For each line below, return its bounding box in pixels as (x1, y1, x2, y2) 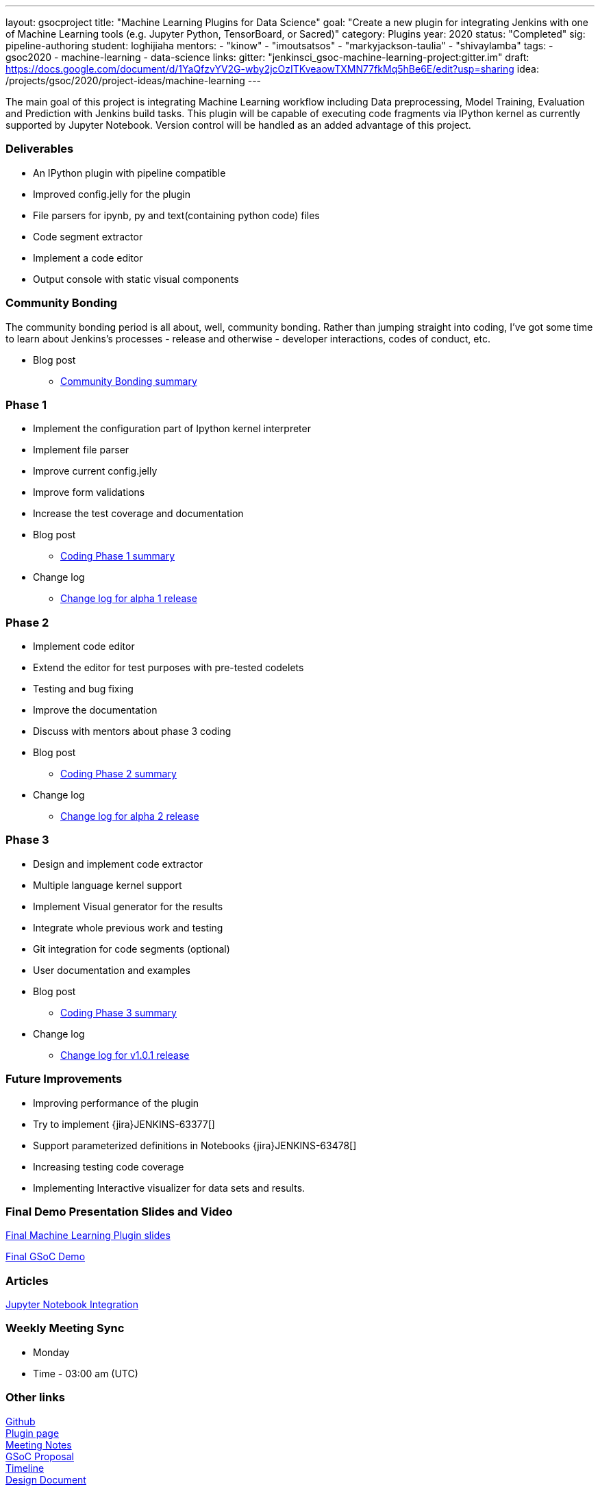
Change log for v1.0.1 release (60, 1049, 190, 1061)
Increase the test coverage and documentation (33, 508, 244, 520)
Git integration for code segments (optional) (33, 942, 230, 955)
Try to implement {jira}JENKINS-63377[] (33, 1118, 215, 1130)
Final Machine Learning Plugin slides (5, 1229, 171, 1242)
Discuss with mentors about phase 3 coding (33, 725, 232, 737)
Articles (5, 1273, 49, 1288)
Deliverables (5, 142, 74, 156)
